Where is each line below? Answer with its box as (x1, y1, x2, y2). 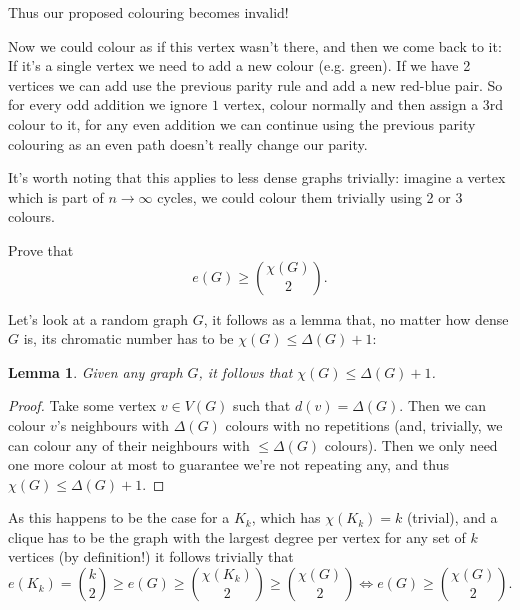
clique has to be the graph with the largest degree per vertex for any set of (8, 526, 466, 547)
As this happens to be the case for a (8, 507, 230, 528)
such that (233, 395, 291, 416)
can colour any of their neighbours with (8, 434, 250, 455)
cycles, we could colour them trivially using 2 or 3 (157, 186, 463, 207)
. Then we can (399, 395, 487, 416)
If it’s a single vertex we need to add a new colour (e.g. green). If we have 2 (8, 55, 471, 76)
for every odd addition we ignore (8, 94, 208, 115)
